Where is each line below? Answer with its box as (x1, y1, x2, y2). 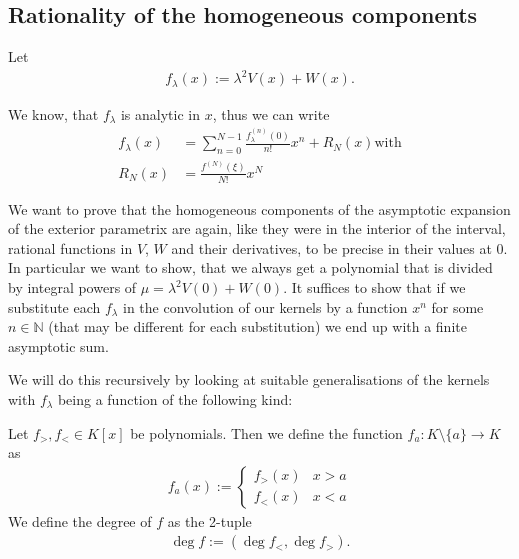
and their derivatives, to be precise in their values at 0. (171, 237, 508, 258)
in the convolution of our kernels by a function (123, 296, 408, 317)
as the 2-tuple (167, 510, 252, 531)
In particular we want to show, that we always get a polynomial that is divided (8, 257, 493, 278)
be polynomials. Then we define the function (130, 422, 403, 443)
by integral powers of (8, 277, 137, 297)
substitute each (8, 296, 101, 317)
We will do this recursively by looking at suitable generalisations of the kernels (8, 369, 490, 390)
